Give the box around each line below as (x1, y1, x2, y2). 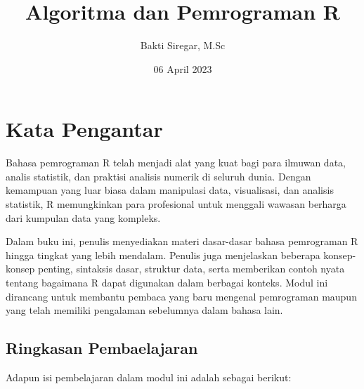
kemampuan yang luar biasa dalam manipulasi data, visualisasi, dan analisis (6, 183, 334, 197)
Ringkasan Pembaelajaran (6, 337, 198, 359)
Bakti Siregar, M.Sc (140, 38, 226, 53)
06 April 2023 (153, 61, 212, 76)
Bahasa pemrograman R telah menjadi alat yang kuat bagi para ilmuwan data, (6, 155, 346, 170)
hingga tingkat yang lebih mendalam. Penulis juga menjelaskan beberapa (6, 247, 320, 262)
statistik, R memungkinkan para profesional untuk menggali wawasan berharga (6, 197, 346, 211)
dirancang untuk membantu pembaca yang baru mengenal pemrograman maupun (6, 289, 357, 303)
